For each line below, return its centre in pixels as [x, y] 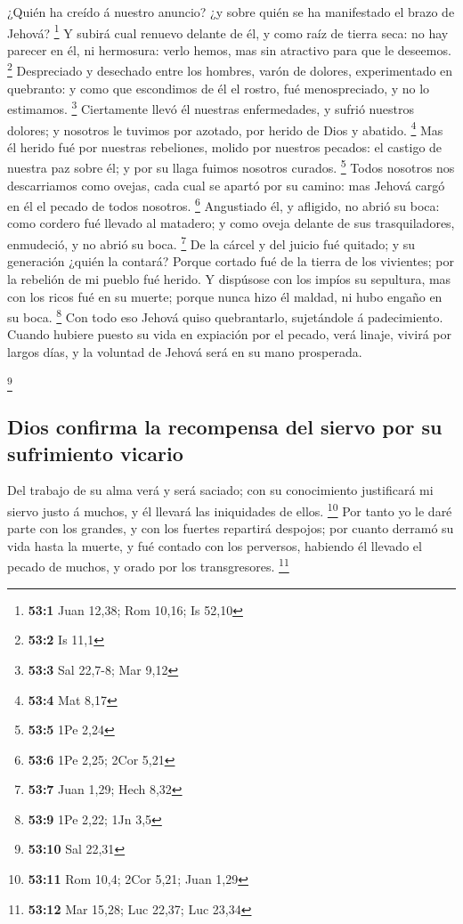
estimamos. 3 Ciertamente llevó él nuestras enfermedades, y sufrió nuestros [211, 107]
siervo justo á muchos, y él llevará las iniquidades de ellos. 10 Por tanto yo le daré [230, 510]
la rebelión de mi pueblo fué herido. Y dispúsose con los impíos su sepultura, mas [229, 278]
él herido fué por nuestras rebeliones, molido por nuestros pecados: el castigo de [225, 146]
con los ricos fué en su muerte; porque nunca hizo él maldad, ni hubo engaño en [225, 296]
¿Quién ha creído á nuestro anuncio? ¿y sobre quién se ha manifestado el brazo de [231, 12]
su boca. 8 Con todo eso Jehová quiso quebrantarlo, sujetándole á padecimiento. [225, 316]
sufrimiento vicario [95, 453]
